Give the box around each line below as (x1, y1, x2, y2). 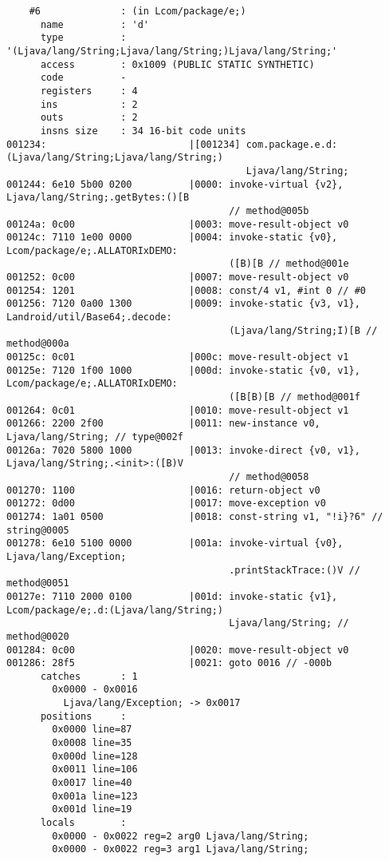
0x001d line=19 (52, 803, 132, 815)
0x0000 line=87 (52, 724, 132, 736)
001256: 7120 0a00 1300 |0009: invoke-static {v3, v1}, (6, 298, 360, 310)
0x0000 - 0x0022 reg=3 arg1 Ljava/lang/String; (52, 843, 309, 855)
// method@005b (229, 204, 309, 216)
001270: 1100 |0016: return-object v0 (6, 484, 320, 496)
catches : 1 (40, 670, 138, 682)
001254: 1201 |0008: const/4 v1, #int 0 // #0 (6, 284, 367, 296)
